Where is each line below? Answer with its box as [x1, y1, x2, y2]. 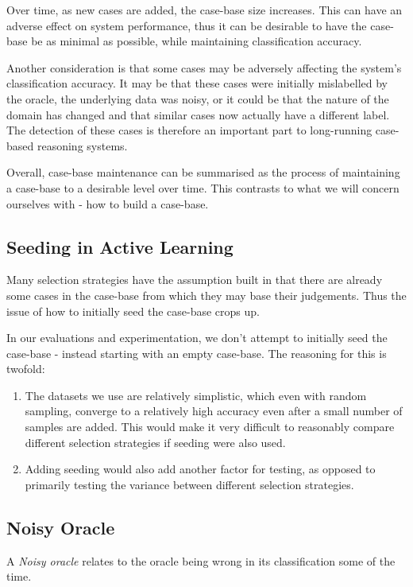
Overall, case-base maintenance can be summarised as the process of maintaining [6, 164, 400, 181]
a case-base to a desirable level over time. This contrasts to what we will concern [6, 179, 399, 196]
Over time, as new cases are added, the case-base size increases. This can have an [6, 2, 403, 17]
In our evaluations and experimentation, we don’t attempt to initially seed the [6, 329, 388, 346]
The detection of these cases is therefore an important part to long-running [6, 122, 372, 138]
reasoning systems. [37, 137, 128, 154]
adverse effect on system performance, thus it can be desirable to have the [6, 17, 367, 33]
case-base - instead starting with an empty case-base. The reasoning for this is [6, 344, 387, 361]
